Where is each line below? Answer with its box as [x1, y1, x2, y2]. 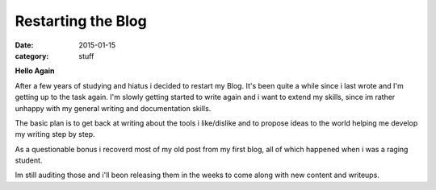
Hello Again [15, 66, 55, 76]
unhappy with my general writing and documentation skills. [15, 103, 212, 113]
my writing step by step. [15, 130, 96, 139]
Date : [15, 40, 34, 50]
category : [15, 51, 49, 60]
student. [15, 155, 43, 165]
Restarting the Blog [15, 12, 147, 30]
